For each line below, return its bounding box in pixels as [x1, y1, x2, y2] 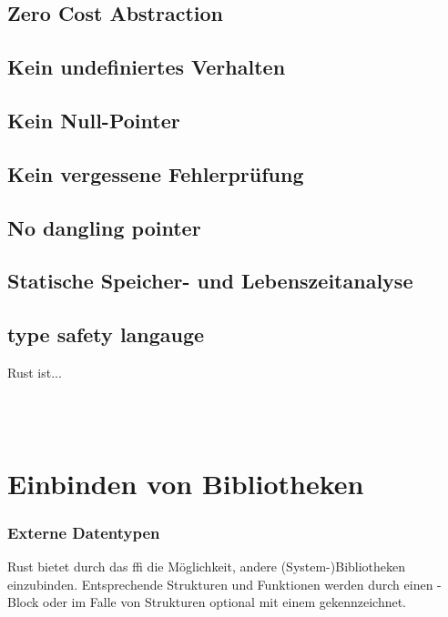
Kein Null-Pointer [7, 106, 180, 134]
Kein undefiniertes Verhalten [7, 53, 286, 81]
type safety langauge [7, 320, 205, 349]
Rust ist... [7, 362, 62, 381]
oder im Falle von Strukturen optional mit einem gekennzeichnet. [43, 592, 407, 612]
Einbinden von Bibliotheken [7, 464, 364, 501]
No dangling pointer [7, 213, 201, 241]
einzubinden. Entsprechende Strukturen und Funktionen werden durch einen [7, 574, 433, 593]
